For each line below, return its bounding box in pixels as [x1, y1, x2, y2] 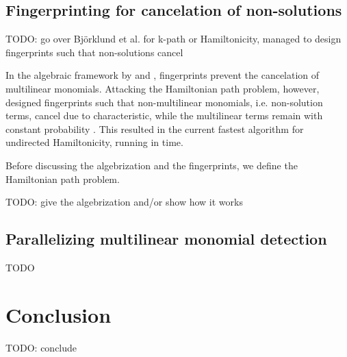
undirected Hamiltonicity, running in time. [5, 135, 183, 149]
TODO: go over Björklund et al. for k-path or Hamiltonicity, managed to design [5, 32, 342, 46]
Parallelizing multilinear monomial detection [5, 228, 327, 249]
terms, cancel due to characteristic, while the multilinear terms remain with [5, 108, 323, 123]
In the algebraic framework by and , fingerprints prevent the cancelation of [5, 68, 320, 82]
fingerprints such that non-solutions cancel [5, 45, 183, 59]
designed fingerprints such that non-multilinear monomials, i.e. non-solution [5, 95, 323, 109]
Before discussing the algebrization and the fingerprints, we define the [5, 158, 298, 172]
